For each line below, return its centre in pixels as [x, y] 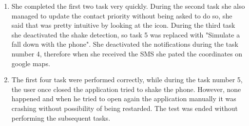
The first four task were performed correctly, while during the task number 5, [127, 80]
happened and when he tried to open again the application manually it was [124, 99]
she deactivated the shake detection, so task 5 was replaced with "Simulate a [126, 34]
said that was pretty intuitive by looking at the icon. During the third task [123, 25]
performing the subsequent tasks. [61, 117]
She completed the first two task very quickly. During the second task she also [128, 6]
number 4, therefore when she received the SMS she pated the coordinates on [127, 53]
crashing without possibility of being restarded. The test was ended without [124, 108]
